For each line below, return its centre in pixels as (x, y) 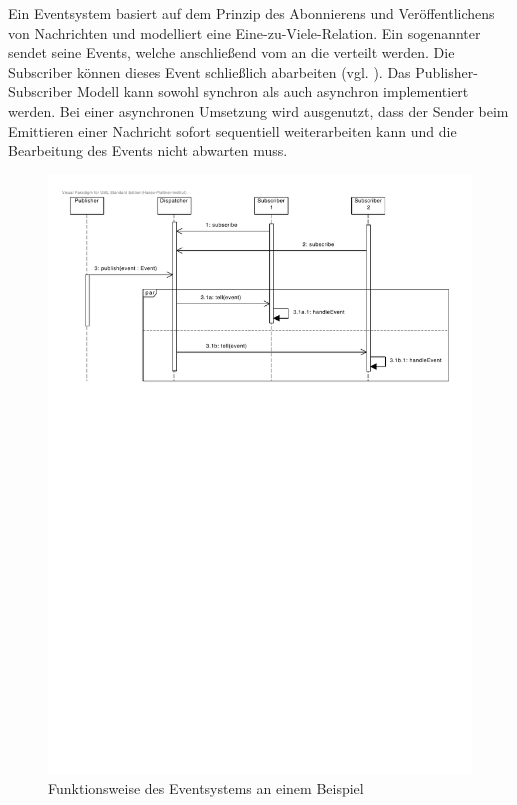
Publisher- (446, 71)
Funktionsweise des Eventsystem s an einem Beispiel (206, 788)
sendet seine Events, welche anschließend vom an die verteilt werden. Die (231, 52)
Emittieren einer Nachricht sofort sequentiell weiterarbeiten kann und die (232, 130)
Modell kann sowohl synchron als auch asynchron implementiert (273, 91)
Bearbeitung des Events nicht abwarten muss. (148, 150)
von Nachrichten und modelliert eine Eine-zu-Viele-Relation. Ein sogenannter (244, 32)
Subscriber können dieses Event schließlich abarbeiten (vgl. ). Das (209, 71)
